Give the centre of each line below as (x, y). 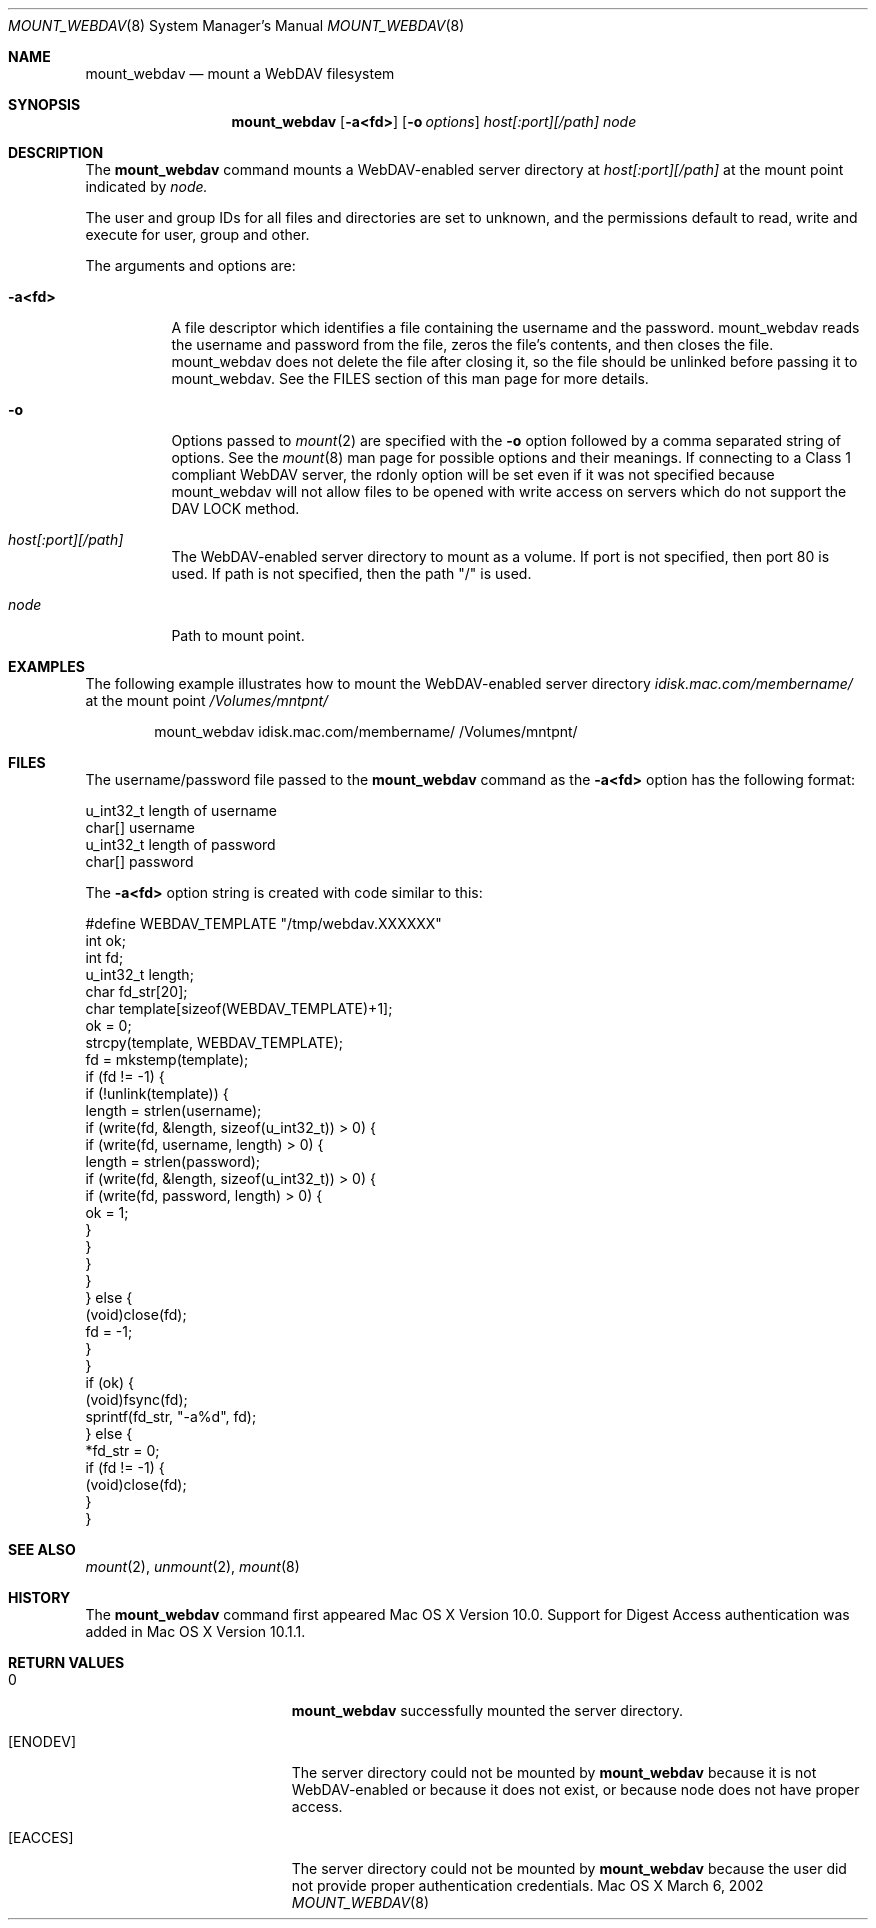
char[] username (140, 827)
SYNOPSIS (44, 104)
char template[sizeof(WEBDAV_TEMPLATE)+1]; (239, 1008)
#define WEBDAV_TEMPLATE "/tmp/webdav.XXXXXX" (263, 923)
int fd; (104, 957)
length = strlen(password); (173, 1161)
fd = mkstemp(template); (167, 1059)
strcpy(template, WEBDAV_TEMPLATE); (214, 1042)
